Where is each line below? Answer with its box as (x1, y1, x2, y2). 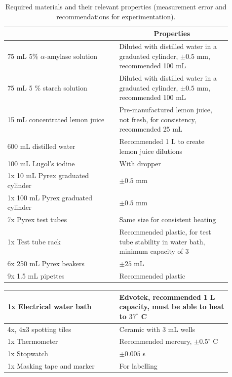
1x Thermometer (7, 336, 58, 346)
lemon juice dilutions (119, 145, 183, 156)
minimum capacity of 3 (119, 246, 189, 256)
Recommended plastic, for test (119, 227, 211, 237)
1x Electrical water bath (7, 301, 92, 312)
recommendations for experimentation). (56, 11, 176, 21)
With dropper (119, 158, 161, 168)
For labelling (119, 361, 157, 371)
